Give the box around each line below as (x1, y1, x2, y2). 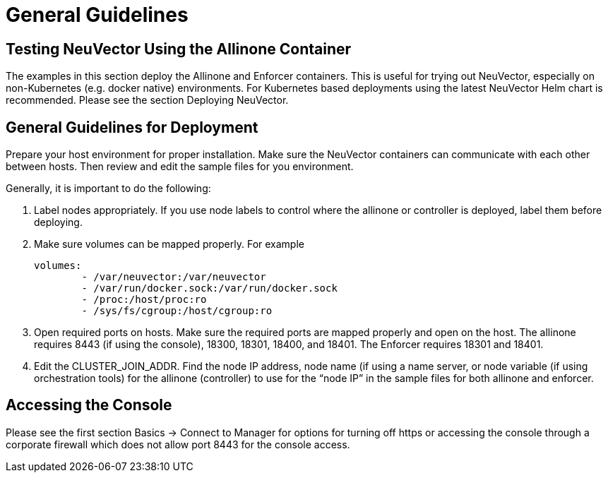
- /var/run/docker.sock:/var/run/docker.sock (81, 282, 338, 294)
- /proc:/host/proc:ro (81, 294, 207, 306)
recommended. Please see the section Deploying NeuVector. (6, 94, 289, 107)
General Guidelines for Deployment (6, 118, 258, 136)
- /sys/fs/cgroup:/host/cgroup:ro (81, 305, 273, 317)
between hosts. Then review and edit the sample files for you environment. (6, 160, 354, 173)
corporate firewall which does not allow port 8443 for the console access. (6, 438, 350, 450)
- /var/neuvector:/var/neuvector (81, 271, 266, 283)
